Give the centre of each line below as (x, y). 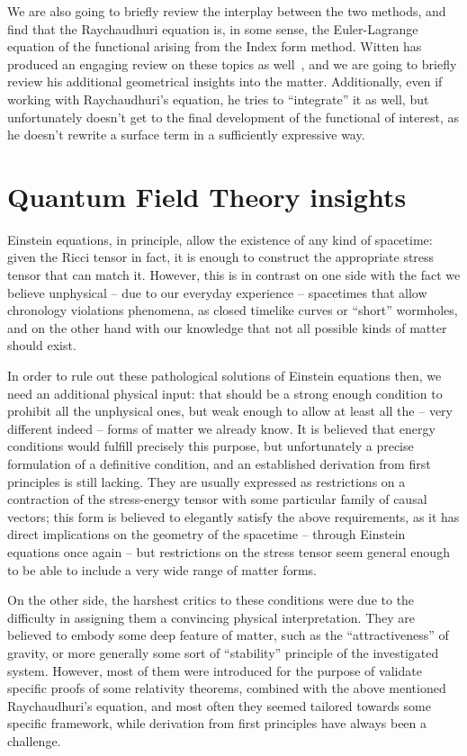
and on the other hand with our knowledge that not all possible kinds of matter (227, 327)
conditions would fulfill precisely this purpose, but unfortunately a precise (211, 446)
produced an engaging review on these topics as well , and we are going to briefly (232, 63)
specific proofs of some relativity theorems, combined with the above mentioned (227, 688)
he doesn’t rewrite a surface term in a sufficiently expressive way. (186, 135)
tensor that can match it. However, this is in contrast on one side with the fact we (234, 275)
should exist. (42, 345)
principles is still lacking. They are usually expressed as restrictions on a (207, 481)
